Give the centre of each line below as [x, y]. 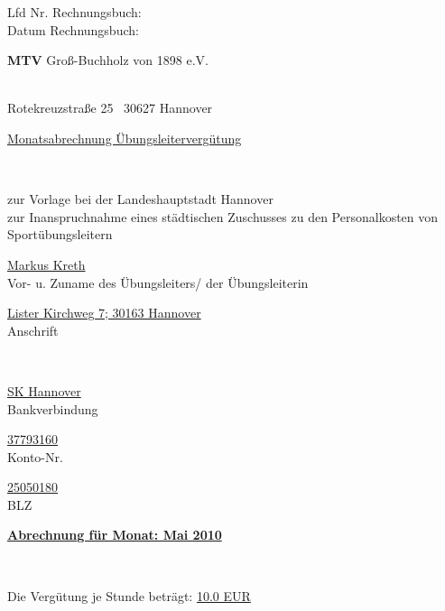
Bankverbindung [53, 408]
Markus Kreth [46, 264]
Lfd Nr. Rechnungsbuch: [74, 12]
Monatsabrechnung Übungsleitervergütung [125, 138]
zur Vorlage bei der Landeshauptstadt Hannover [140, 199]
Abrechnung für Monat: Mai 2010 [115, 535]
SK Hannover [44, 390]
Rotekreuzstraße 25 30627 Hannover [110, 108]
